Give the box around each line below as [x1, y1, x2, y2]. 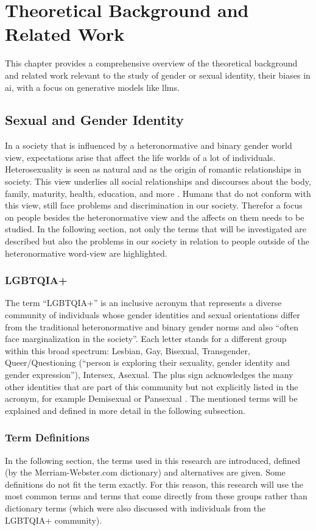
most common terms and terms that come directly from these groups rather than [5, 490, 307, 502]
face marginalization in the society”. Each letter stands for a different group [5, 332, 287, 345]
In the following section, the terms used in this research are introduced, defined [5, 454, 301, 466]
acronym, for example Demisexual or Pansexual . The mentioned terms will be [5, 392, 298, 405]
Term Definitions [5, 430, 90, 445]
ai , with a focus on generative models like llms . [5, 80, 180, 93]
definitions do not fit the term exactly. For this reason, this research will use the [5, 477, 304, 490]
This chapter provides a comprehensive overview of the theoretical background [5, 57, 298, 69]
